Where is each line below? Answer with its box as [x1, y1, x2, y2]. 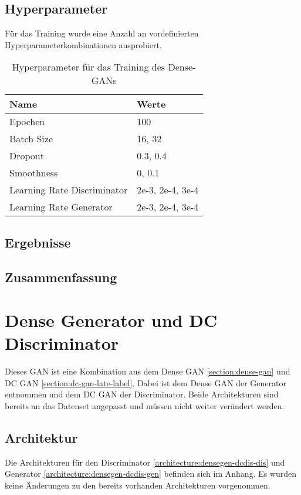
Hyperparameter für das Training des [12, 60, 165, 74]
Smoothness [9, 166, 58, 180]
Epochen [9, 115, 45, 129]
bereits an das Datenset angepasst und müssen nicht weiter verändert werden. [5, 400, 285, 412]
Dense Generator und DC [5, 308, 218, 332]
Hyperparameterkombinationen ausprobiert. [5, 38, 162, 51]
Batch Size [9, 132, 53, 146]
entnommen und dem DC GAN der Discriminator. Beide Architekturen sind [5, 388, 279, 400]
